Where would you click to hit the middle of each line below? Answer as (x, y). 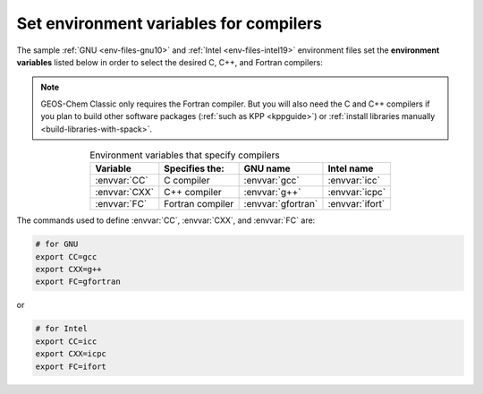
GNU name (267, 168)
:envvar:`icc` (354, 181)
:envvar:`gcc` (271, 181)
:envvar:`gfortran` (281, 204)
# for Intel (62, 329)
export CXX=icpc (71, 354)
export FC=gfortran (78, 282)
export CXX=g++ (68, 270)
